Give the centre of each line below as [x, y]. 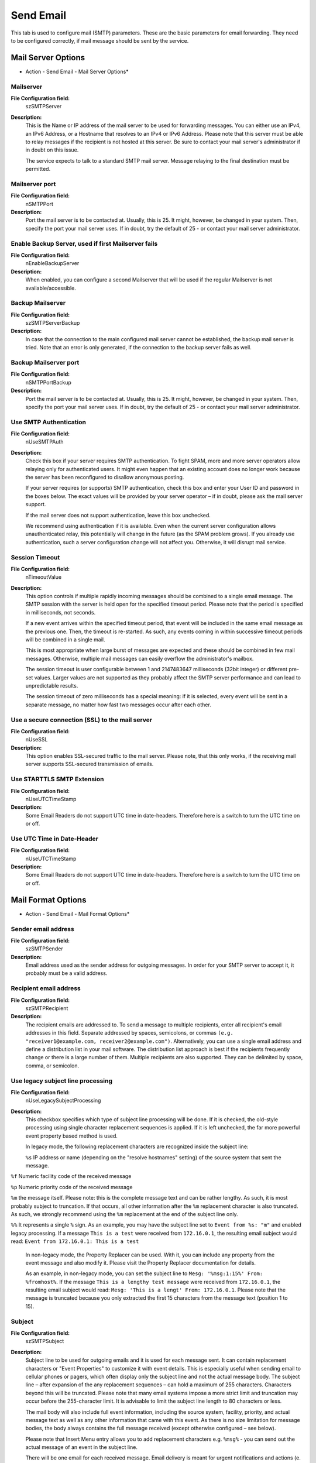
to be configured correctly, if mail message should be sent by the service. [100, 40]
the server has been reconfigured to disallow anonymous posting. [105, 478]
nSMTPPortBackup [48, 382]
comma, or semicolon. [52, 1066]
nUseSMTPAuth [44, 442]
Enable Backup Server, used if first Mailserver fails [84, 243]
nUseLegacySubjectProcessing [63, 1101]
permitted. [38, 169]
